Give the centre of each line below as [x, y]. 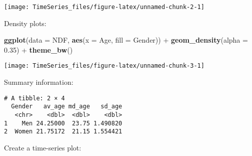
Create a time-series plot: [43, 147]
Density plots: [25, 23]
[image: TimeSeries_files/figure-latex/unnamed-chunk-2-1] [104, 7]
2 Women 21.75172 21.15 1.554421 [63, 132]
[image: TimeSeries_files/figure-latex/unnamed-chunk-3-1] [104, 66]
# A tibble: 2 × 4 [34, 98]
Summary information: [39, 82]
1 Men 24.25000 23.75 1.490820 [63, 123]
